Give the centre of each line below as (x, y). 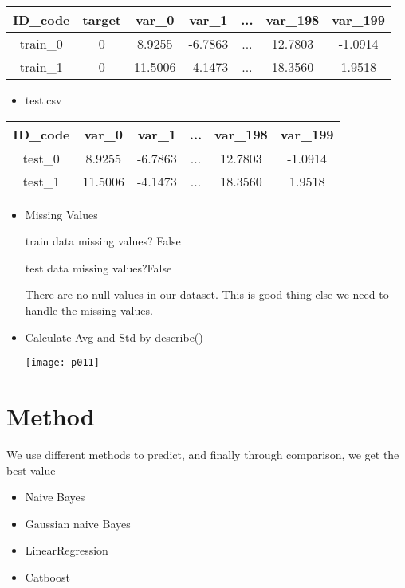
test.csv (43, 100)
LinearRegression (67, 550)
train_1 (41, 67)
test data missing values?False (98, 267)
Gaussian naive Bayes (78, 523)
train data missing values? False (103, 241)
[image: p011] (62, 363)
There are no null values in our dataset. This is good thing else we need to (207, 294)
